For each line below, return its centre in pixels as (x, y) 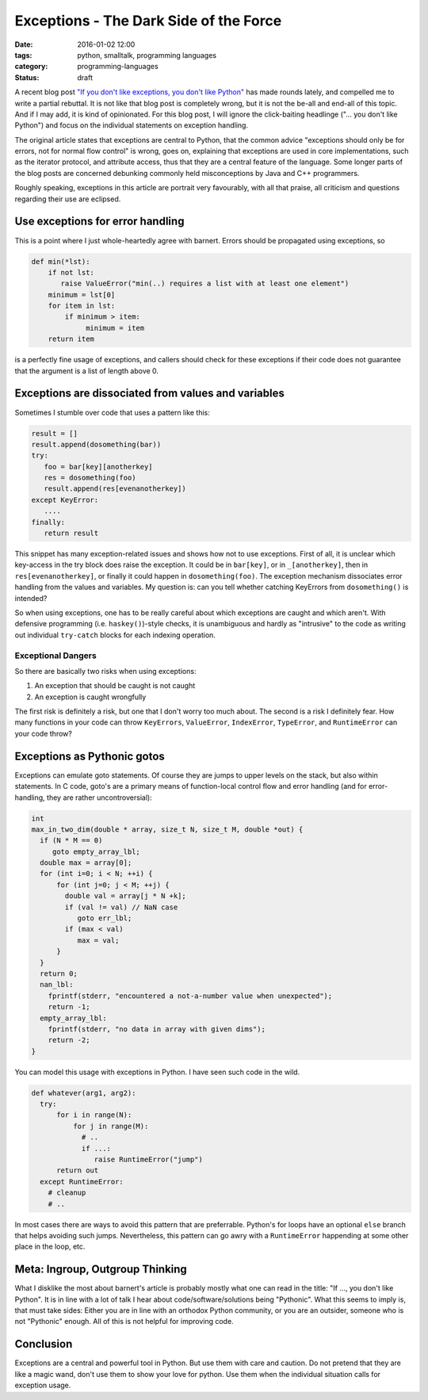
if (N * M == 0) (71, 841)
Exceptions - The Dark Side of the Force (148, 21)
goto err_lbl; (105, 918)
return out (78, 1170)
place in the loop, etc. (50, 1247)
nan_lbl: (57, 985)
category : (31, 67)
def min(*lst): (61, 261)
